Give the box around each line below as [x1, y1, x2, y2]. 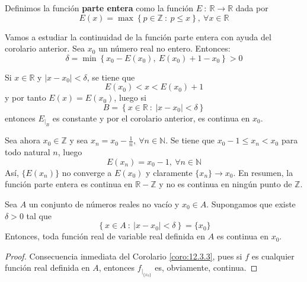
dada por [235, 2, 268, 14]
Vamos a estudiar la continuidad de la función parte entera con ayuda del [5, 30, 271, 43]
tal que [26, 209, 52, 222]
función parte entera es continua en [5, 178, 133, 190]
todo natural [5, 146, 50, 158]
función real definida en [5, 261, 90, 274]
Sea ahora [5, 134, 40, 146]
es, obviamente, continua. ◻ [155, 261, 258, 274]
